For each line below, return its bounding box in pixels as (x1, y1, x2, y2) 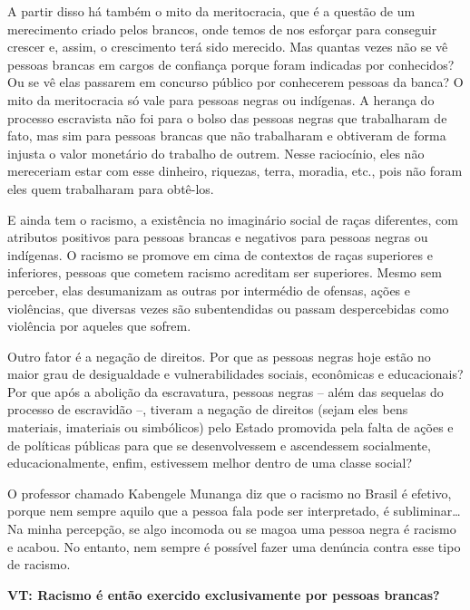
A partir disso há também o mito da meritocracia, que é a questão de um (7, 2, 416, 20)
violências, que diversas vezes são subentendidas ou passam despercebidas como (7, 298, 449, 317)
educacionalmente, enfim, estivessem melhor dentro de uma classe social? (7, 453, 413, 472)
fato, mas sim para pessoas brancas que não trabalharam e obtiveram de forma (7, 126, 446, 145)
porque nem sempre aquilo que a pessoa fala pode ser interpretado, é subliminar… (7, 501, 461, 520)
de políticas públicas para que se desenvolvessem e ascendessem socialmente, (7, 435, 431, 454)
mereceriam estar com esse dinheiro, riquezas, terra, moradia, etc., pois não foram (7, 161, 463, 180)
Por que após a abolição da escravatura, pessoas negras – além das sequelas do (7, 382, 444, 401)
